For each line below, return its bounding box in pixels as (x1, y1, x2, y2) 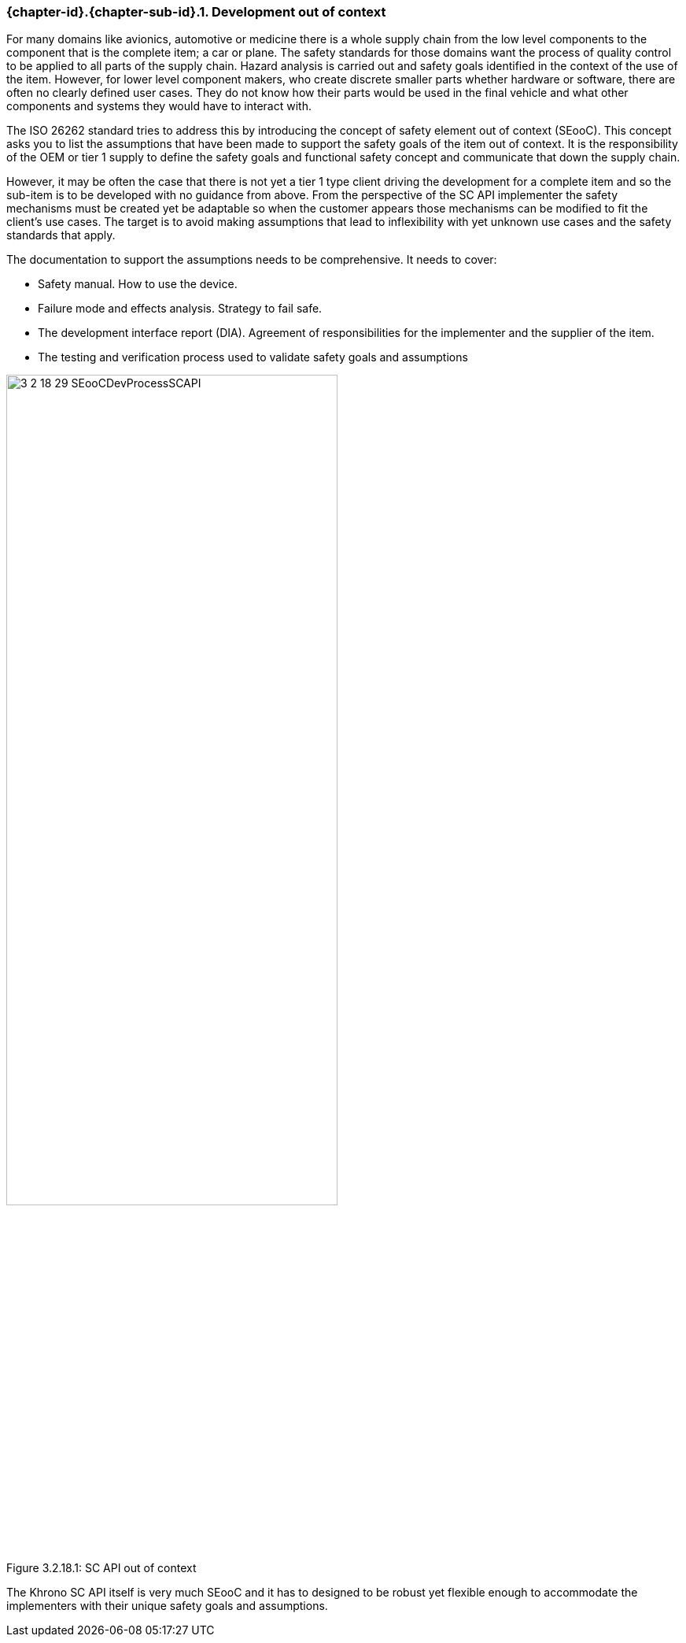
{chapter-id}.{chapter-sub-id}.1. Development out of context (6, 4, 386, 20)
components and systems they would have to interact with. (6, 99, 312, 113)
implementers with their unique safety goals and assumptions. (6, 1598, 328, 1612)
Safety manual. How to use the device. (38, 277, 238, 291)
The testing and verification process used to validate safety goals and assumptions (38, 350, 468, 364)
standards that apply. (6, 228, 116, 242)
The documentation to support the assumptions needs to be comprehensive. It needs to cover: (6, 253, 497, 267)
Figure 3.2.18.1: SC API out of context (6, 1560, 197, 1575)
